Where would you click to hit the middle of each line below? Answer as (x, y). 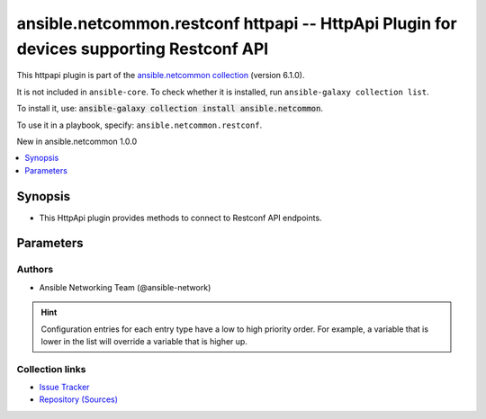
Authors (35, 270)
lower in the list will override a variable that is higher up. (144, 341)
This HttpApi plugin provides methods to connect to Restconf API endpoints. (181, 218)
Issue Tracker (64, 388)
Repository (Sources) (79, 399)
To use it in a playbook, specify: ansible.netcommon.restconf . (139, 125)
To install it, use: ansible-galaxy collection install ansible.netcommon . (170, 109)
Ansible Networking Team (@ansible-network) (125, 287)
